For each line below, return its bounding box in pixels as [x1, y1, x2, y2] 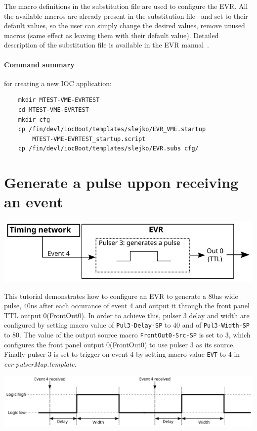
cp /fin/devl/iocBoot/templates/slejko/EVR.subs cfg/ [18, 145, 199, 152]
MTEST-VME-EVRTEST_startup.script [32, 135, 146, 143]
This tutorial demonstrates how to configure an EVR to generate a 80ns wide [4, 290, 238, 301]
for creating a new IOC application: [4, 78, 112, 88]
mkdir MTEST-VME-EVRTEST [18, 96, 100, 104]
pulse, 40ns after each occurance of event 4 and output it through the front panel [4, 300, 250, 311]
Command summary [4, 59, 75, 69]
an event [4, 192, 63, 212]
